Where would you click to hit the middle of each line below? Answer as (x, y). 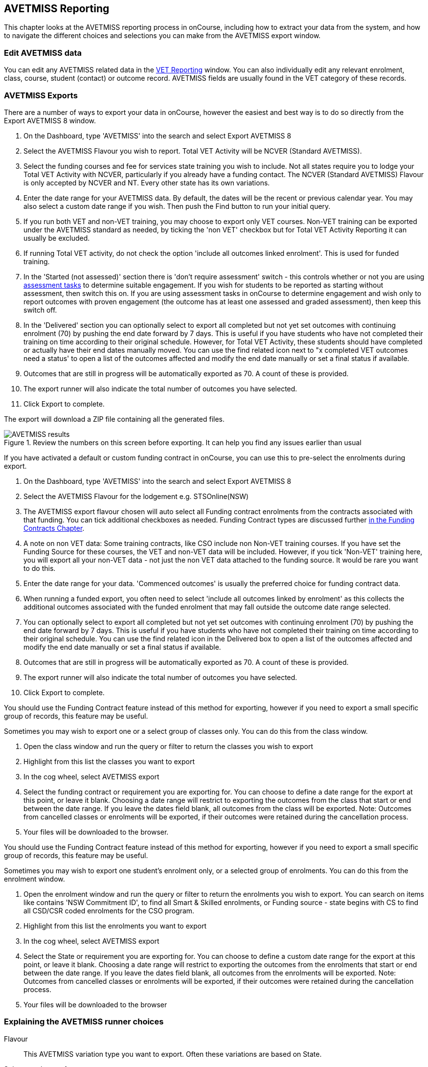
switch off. (40, 310)
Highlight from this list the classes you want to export (109, 761)
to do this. (40, 568)
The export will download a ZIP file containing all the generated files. (114, 419)
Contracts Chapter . (54, 528)
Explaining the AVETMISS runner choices (84, 1022)
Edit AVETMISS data (43, 53)
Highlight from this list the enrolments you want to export (115, 926)
